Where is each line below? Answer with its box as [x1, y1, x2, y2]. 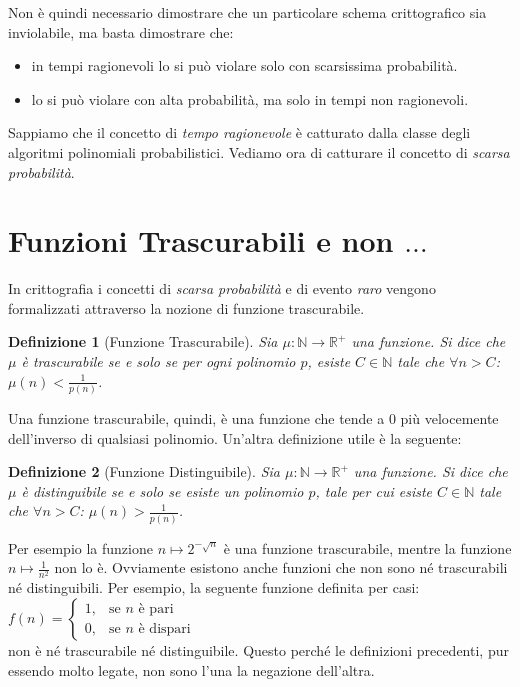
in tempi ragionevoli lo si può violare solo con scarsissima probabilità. [31, 55, 458, 76]
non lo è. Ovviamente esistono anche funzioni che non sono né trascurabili [54, 557, 508, 578]
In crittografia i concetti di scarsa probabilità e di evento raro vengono [8, 278, 436, 299]
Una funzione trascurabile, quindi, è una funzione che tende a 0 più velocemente [8, 407, 499, 428]
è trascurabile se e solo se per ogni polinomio [21, 351, 296, 372]
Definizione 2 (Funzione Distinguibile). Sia [8, 461, 280, 482]
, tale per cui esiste [315, 480, 433, 501]
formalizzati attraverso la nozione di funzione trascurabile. [8, 297, 365, 318]
